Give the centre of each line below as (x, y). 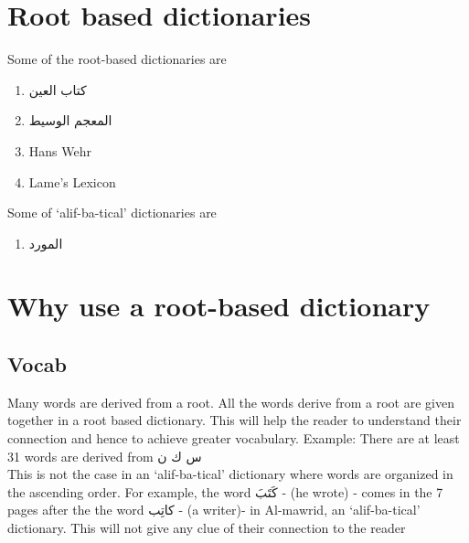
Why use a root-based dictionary (219, 306)
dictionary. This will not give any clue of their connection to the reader (207, 528)
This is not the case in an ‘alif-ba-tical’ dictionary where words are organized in (230, 474)
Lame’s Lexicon (72, 181)
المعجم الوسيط (70, 120)
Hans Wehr (60, 150)
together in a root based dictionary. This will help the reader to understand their (234, 420)
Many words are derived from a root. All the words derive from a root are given (231, 402)
